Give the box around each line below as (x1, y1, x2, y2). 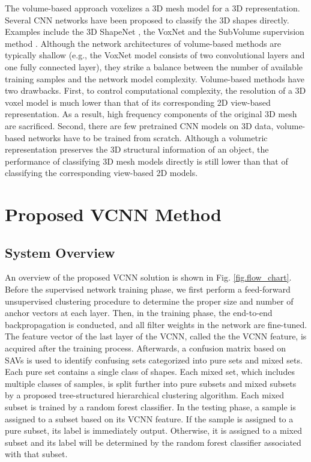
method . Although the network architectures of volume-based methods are (5, 37, 282, 49)
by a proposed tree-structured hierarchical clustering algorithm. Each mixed (5, 389, 285, 401)
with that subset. (5, 448, 68, 460)
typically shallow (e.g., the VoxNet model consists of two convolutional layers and (5, 49, 305, 61)
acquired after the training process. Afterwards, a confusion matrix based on (5, 342, 286, 354)
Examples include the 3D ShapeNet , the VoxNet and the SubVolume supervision (5, 25, 304, 38)
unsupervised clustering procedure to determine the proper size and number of (5, 294, 294, 307)
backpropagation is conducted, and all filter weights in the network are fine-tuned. (5, 318, 307, 330)
